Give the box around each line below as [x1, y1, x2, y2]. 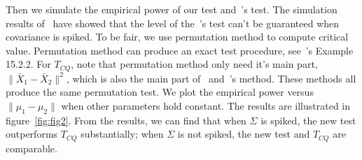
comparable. [6, 140, 57, 155]
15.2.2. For [6, 57, 51, 71]
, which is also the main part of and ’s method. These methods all [66, 71, 356, 85]
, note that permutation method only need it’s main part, [71, 57, 318, 71]
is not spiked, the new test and [177, 126, 310, 141]
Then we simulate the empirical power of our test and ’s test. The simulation [6, 2, 337, 16]
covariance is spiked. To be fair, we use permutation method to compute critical [6, 29, 349, 44]
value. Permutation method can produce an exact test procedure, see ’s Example [6, 43, 354, 57]
